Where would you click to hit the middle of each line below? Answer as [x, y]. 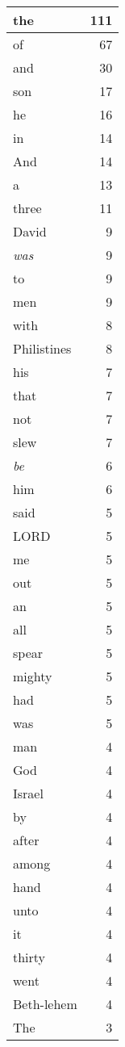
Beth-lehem [45, 1004]
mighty [33, 676]
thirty [29, 957]
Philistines [42, 348]
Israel [28, 793]
